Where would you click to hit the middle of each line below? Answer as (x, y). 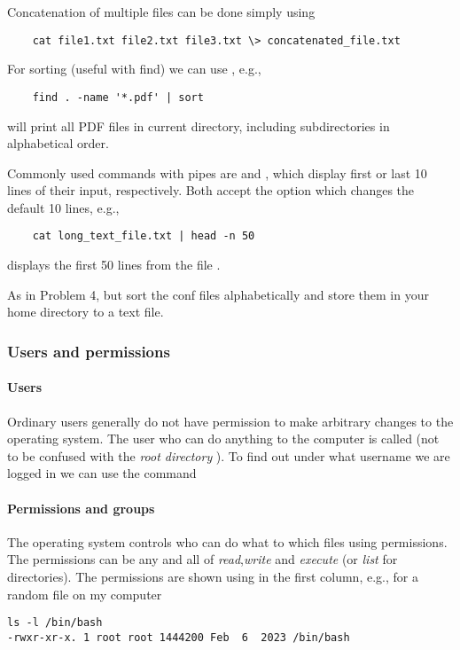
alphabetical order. (58, 143)
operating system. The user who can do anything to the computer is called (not (223, 439)
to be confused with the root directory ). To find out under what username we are (229, 455)
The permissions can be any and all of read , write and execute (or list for (203, 559)
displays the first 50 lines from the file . (114, 265)
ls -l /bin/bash (55, 623)
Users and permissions (89, 351)
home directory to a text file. (86, 312)
